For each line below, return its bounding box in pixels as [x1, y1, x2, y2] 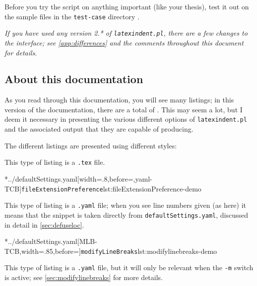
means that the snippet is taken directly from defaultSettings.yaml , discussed [4, 209, 248, 220]
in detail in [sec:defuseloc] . [4, 219, 84, 230]
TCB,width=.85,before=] [4, 245, 81, 256]
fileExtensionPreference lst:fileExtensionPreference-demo [21, 183, 201, 193]
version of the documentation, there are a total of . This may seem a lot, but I [4, 104, 243, 114]
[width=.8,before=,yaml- [77, 173, 152, 184]
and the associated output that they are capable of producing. [4, 124, 193, 134]
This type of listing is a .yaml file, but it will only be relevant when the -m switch [4, 262, 254, 273]
